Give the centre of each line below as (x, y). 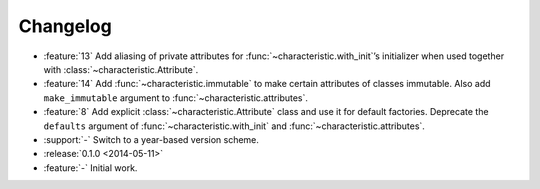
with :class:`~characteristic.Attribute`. (121, 69)
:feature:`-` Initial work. (90, 167)
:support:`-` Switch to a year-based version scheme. (151, 139)
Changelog (65, 26)
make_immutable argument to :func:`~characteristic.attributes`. (176, 97)
